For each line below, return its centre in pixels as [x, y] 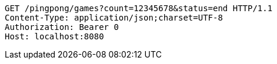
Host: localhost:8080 [54, 36]
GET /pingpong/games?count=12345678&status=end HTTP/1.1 [139, 8]
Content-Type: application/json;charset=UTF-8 [114, 18]
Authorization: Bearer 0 [62, 27]
